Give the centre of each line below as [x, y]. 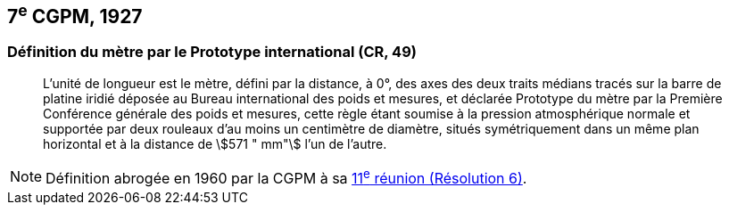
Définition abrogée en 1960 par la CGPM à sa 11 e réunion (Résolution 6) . [286, 177]
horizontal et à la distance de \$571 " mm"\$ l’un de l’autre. [215, 143]
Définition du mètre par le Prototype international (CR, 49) [212, 52]
